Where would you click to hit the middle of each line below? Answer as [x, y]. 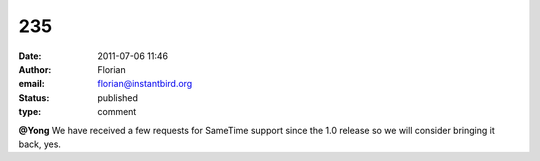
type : [30, 112]
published [118, 97]
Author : [35, 69]
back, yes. [40, 144]
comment [117, 112]
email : [31, 84]
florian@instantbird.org [145, 84]
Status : [34, 97]
